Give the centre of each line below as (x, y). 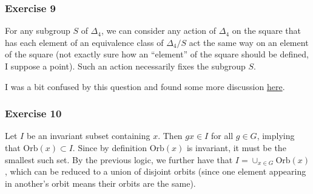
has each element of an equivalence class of (84, 42)
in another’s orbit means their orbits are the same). (100, 183)
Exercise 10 (33, 113)
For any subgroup (38, 31)
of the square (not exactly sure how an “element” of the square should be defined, (157, 54)
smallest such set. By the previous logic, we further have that (119, 159)
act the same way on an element (249, 42)
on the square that (267, 31)
